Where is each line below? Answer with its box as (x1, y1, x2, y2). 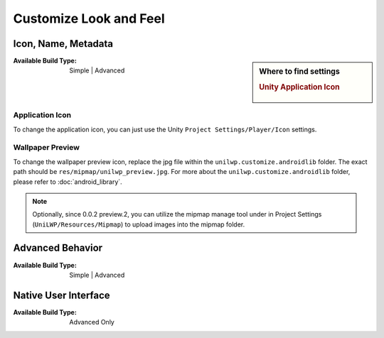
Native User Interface (13, 289, 110, 301)
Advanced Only (69, 318, 115, 327)
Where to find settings (259, 67, 341, 77)
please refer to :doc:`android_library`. (13, 178, 122, 186)
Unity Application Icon (259, 82, 341, 92)
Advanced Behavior (13, 242, 103, 254)
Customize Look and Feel (13, 11, 165, 26)
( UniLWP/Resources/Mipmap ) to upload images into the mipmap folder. (32, 220, 245, 229)
